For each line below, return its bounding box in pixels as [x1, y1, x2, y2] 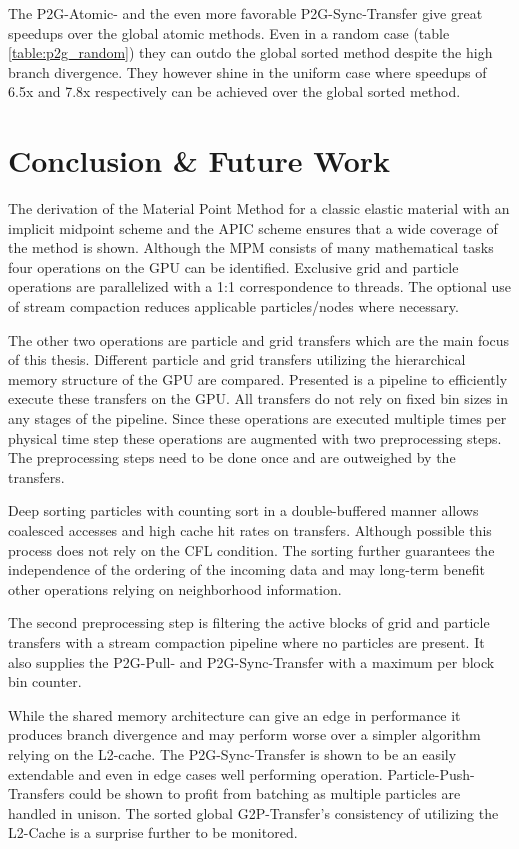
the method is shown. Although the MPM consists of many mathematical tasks [8, 237, 494, 258]
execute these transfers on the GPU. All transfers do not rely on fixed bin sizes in [8, 388, 508, 409]
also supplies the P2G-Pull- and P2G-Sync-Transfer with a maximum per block [8, 651, 495, 672]
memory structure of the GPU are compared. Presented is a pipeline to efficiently [8, 368, 508, 389]
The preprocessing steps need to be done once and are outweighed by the [8, 447, 456, 468]
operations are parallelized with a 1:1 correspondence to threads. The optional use [8, 276, 511, 297]
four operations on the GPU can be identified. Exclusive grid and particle [8, 256, 459, 277]
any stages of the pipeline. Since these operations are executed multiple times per [8, 408, 507, 429]
